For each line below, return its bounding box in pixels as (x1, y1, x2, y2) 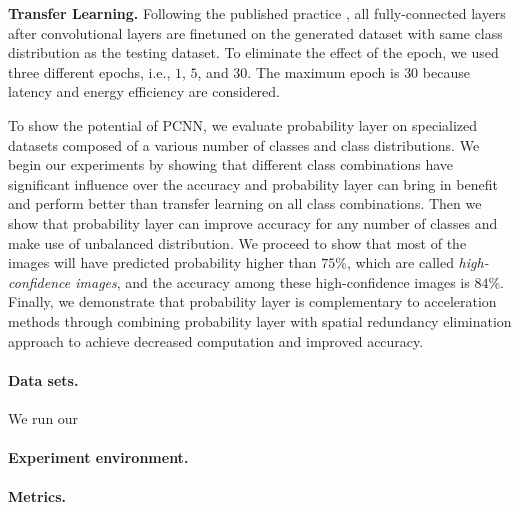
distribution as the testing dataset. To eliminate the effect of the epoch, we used (8, 42, 499, 63)
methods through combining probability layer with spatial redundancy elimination (8, 310, 512, 331)
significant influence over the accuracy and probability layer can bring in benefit (8, 173, 498, 194)
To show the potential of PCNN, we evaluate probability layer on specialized (8, 114, 478, 135)
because (422, 61, 470, 82)
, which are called (346, 252, 454, 273)
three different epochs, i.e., (8, 61, 171, 82)
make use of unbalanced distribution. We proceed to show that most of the (8, 232, 467, 253)
